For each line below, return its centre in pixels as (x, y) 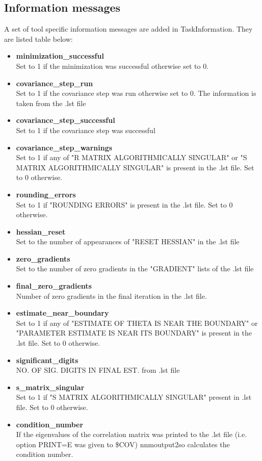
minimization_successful (60, 56)
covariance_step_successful (65, 120)
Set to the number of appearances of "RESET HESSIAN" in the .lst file (128, 241)
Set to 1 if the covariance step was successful (86, 130)
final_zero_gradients (54, 286)
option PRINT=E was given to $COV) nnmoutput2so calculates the (123, 444)
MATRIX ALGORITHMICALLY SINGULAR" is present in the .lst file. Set (135, 167)
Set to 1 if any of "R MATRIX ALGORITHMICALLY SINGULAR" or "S (132, 157)
